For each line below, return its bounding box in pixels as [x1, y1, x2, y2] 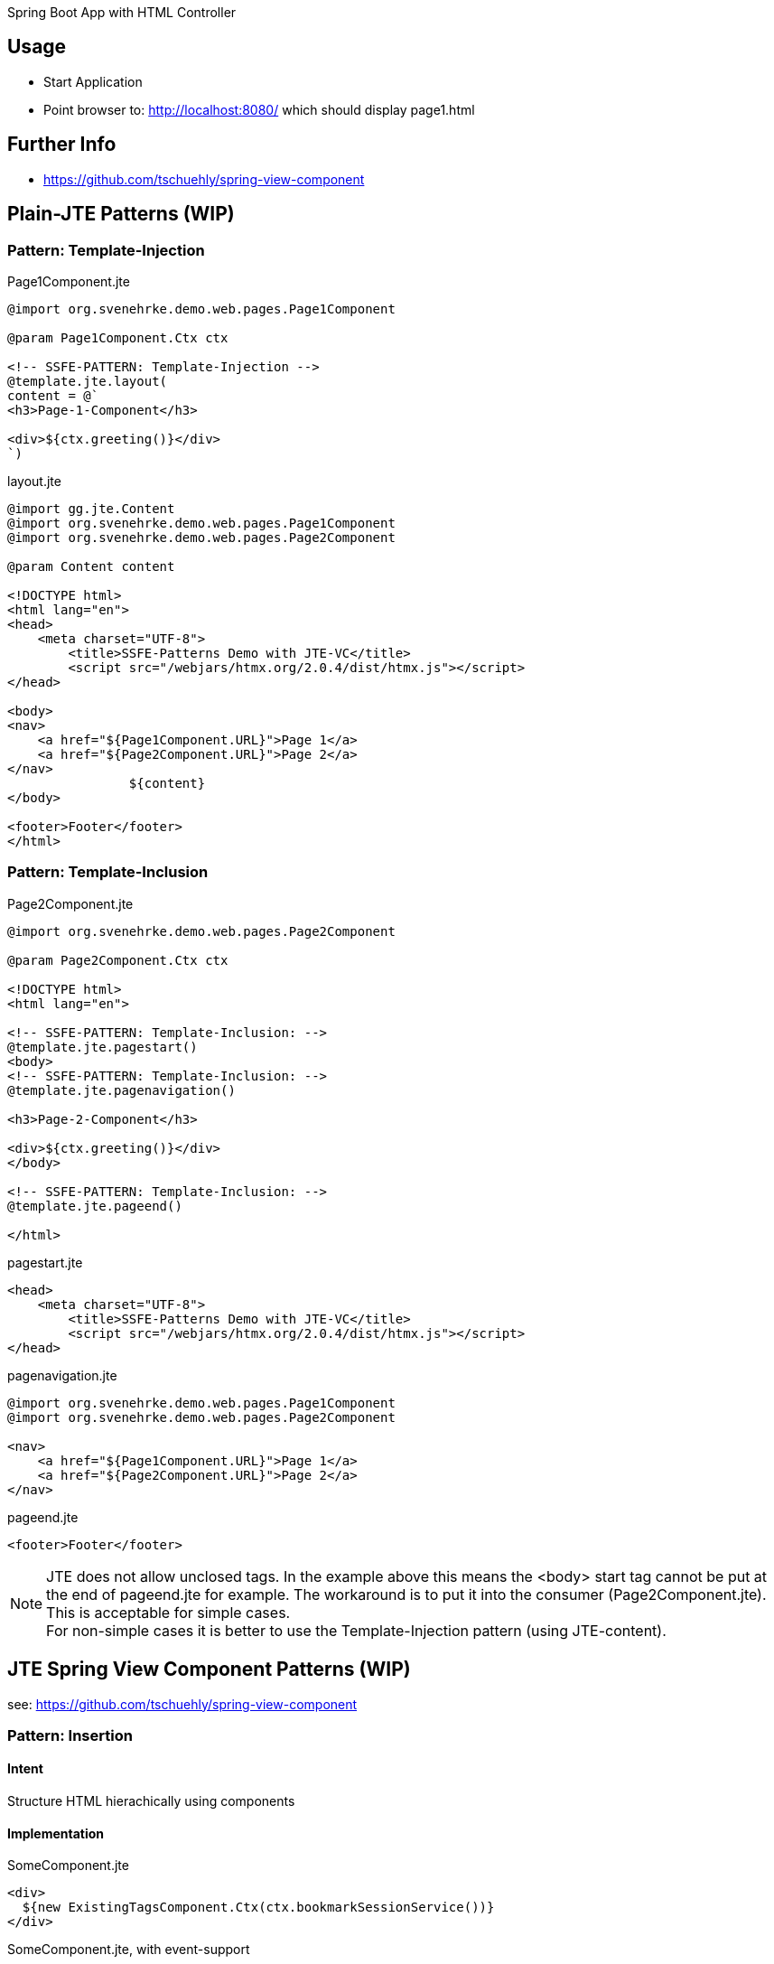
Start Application [43, 73, 143, 89]
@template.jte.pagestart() [7, 1039, 198, 1054]
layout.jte [7, 472, 61, 489]
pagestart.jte [7, 1254, 83, 1270]
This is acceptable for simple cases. [46, 1603, 291, 1622]
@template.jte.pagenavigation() [7, 1082, 236, 1098]
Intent [7, 1761, 43, 1777]
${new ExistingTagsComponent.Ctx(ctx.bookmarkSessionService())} [22, 1900, 495, 1915]
